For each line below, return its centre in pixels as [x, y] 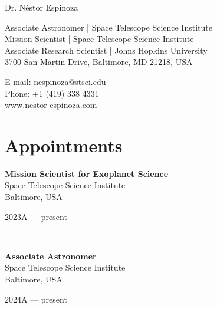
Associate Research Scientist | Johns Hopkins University [106, 50]
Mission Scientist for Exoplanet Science [87, 173]
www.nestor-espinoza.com [51, 105]
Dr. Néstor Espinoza [42, 7]
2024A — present [36, 299]
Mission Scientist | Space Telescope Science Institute [99, 39]
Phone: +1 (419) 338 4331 [52, 93]
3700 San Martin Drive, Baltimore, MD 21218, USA [99, 62]
